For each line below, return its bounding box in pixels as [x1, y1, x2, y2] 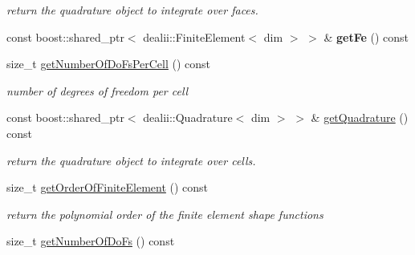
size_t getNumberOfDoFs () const [6, 233, 175, 249]
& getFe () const [323, 28, 409, 45]
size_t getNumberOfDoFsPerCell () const [6, 55, 211, 72]
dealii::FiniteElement [143, 28, 246, 45]
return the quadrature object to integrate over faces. [6, 2, 258, 18]
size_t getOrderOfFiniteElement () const [6, 179, 209, 196]
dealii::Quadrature [143, 109, 233, 126]
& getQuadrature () [311, 109, 409, 126]
